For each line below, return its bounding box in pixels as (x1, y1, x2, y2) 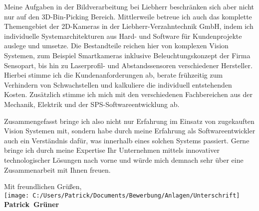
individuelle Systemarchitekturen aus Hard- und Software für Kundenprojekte (4, 30, 242, 41)
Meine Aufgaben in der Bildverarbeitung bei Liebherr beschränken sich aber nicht (4, 1, 254, 11)
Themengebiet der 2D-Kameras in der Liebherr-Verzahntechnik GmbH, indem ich (4, 21, 254, 31)
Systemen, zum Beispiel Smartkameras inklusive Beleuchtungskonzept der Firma (4, 50, 251, 60)
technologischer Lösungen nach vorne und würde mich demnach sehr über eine (4, 154, 244, 165)
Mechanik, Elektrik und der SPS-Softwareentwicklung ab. (4, 99, 180, 109)
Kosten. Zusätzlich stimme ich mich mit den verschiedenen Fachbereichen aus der (4, 89, 253, 100)
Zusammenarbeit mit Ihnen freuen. (4, 164, 111, 175)
